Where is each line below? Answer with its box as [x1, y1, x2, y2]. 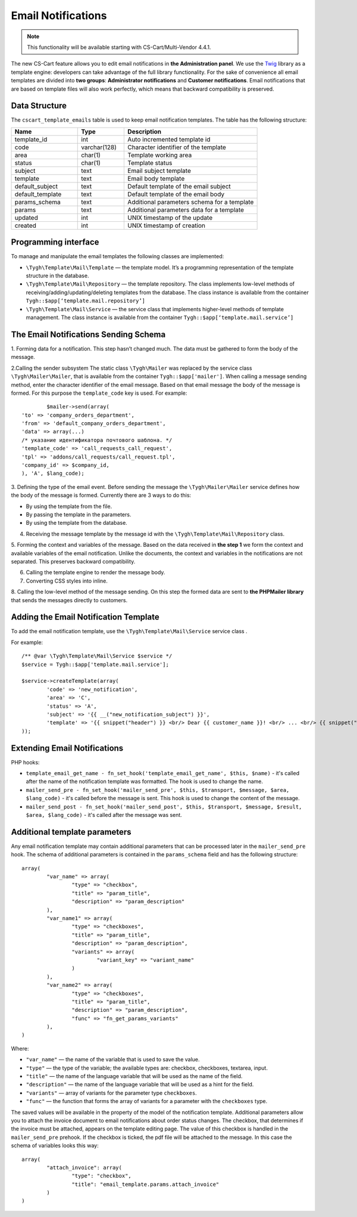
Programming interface [11, 237, 99, 247]
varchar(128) [81, 143, 117, 151]
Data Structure [11, 101, 67, 111]
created [14, 221, 37, 230]
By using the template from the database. [26, 519, 127, 527]
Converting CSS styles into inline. [26, 577, 108, 584]
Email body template [127, 174, 185, 182]
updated [14, 213, 38, 222]
